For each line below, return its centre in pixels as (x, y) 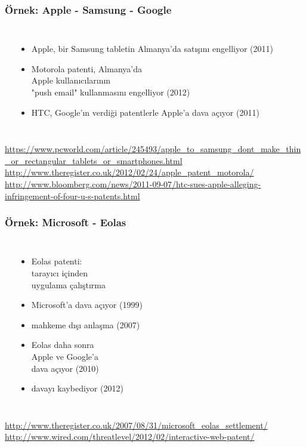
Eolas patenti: (57, 261)
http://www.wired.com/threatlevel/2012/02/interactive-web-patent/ (130, 437)
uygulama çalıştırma (68, 284)
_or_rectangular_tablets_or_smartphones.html (94, 160)
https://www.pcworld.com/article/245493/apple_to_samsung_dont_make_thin (153, 149)
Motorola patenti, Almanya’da (86, 68)
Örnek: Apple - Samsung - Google (88, 9)
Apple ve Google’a (65, 356)
